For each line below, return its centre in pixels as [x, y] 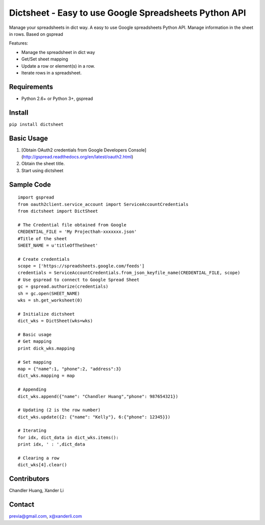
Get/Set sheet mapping [45, 59]
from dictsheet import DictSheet [58, 211]
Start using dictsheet [42, 170]
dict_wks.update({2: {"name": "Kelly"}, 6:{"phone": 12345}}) [94, 417]
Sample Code [30, 185]
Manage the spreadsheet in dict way [58, 52]
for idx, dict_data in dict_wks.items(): [68, 437]
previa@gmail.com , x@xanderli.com [45, 516]
